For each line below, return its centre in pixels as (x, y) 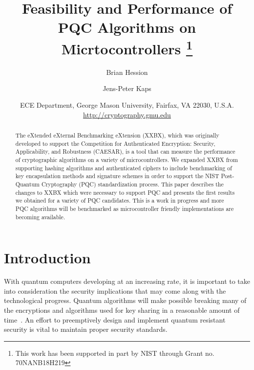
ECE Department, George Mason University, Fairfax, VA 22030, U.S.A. (127, 105)
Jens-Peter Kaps (127, 88)
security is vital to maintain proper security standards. (86, 329)
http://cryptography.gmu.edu (127, 114)
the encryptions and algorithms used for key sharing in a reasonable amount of (122, 310)
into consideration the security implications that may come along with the (115, 290)
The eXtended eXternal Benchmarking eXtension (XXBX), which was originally (117, 135)
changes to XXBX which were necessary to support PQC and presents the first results (125, 192)
